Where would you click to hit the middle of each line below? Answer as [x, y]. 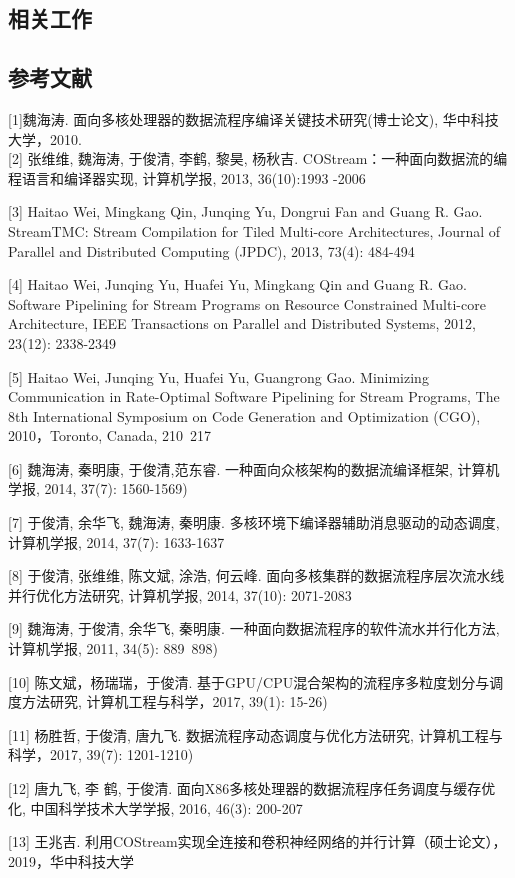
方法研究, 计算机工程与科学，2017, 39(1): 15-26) [174, 701]
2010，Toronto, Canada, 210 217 [110, 435]
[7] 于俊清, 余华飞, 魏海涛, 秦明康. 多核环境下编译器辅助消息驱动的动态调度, [254, 522]
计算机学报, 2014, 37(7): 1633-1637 [116, 541]
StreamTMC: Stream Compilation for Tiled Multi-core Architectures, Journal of [254, 230]
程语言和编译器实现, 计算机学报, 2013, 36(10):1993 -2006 [187, 177]
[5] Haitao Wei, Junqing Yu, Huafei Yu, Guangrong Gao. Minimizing [218, 376]
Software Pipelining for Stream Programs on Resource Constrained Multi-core [247, 303]
